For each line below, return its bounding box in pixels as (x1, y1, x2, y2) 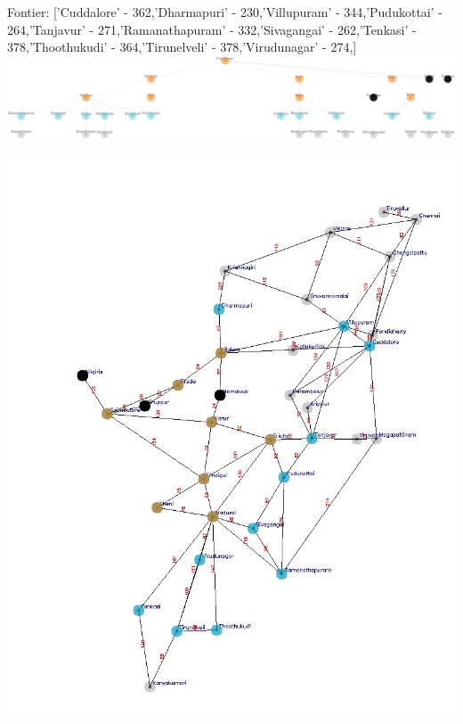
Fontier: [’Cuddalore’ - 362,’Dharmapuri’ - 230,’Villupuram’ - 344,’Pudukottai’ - (7, 3, 443, 21)
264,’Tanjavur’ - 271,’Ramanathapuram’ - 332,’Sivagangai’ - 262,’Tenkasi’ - (7, 20, 417, 38)
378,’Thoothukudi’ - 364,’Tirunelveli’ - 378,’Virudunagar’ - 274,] (7, 37, 357, 56)
